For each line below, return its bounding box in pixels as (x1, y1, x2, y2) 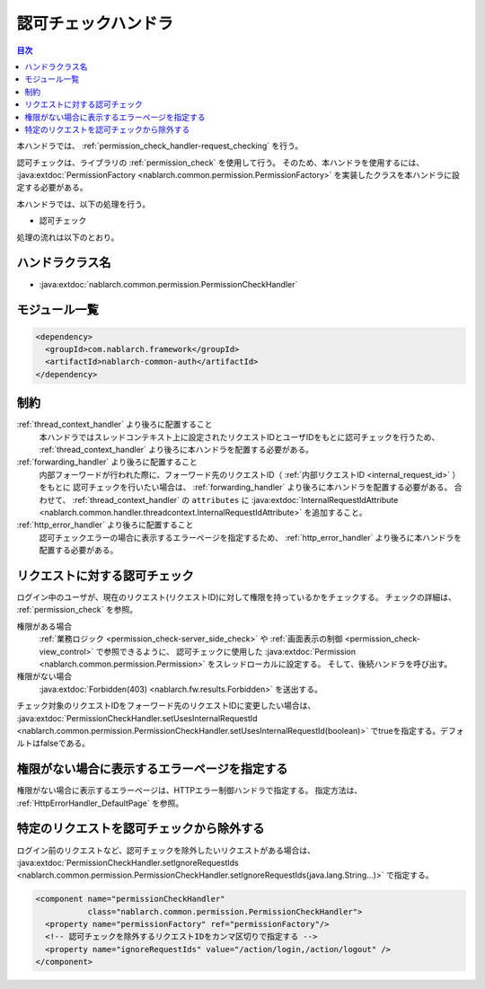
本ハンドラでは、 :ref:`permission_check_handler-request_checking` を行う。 (16, 140, 304, 152)
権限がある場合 (16, 621, 72, 631)
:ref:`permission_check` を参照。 (16, 605, 138, 615)
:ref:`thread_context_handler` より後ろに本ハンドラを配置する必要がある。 (39, 444, 314, 455)
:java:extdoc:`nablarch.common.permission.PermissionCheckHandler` (39, 278, 298, 289)
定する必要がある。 (16, 182, 88, 193)
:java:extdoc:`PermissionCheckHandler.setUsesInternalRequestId (16, 712, 258, 723)
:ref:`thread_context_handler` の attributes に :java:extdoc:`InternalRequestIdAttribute (72, 494, 399, 505)
